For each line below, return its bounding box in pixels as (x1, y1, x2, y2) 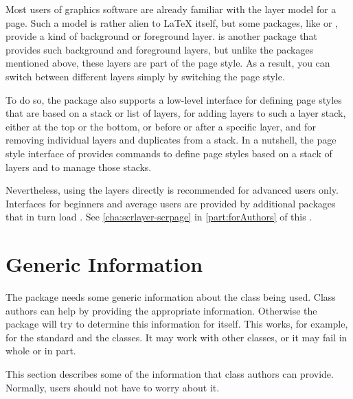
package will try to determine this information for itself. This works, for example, (5, 317, 348, 331)
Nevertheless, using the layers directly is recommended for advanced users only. (5, 183, 339, 197)
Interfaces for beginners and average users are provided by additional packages (5, 196, 336, 210)
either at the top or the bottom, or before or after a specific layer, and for (5, 119, 316, 133)
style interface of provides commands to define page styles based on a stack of (5, 146, 332, 160)
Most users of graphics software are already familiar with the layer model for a (5, 2, 337, 16)
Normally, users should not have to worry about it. (5, 380, 220, 394)
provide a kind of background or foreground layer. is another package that (5, 29, 317, 43)
